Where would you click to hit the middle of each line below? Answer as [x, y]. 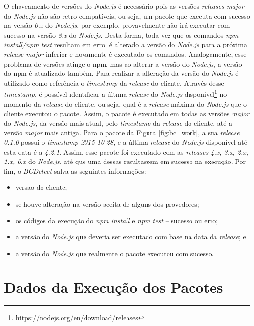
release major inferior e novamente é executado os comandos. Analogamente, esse [125, 54]
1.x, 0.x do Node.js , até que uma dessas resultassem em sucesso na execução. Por [125, 161]
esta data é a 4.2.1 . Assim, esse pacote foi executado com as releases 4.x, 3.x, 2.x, [126, 151]
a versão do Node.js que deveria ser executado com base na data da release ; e [131, 237]
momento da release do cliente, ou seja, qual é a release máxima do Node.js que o [126, 104]
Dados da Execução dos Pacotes [114, 287]
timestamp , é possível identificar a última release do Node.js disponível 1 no [116, 93]
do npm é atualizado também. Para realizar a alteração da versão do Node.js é [121, 73]
